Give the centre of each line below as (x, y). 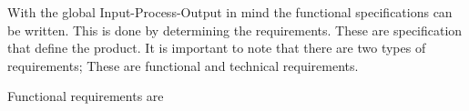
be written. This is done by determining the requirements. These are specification (235, 30)
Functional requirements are (86, 96)
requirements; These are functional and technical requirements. (183, 65)
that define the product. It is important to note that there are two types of (217, 48)
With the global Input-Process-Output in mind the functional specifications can (230, 12)
